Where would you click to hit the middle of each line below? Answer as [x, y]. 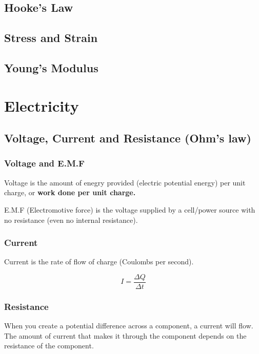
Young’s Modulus [51, 67]
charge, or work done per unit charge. [70, 192]
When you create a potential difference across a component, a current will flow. [129, 326]
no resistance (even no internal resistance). [71, 220]
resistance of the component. [49, 346]
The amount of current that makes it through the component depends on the [125, 335]
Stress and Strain [51, 38]
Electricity [42, 105]
